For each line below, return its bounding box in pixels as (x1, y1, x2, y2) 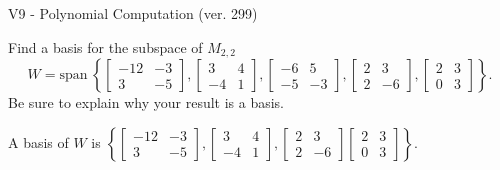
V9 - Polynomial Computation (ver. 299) (8, 3, 258, 23)
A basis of (8, 131, 69, 152)
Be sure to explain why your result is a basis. (8, 92, 285, 113)
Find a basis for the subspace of (8, 36, 203, 57)
